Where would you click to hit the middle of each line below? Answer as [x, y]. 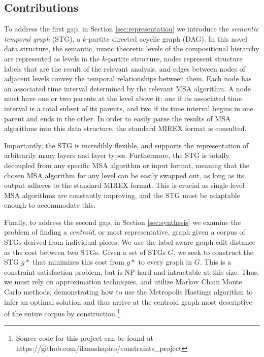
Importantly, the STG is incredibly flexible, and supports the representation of [126, 145]
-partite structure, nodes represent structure [174, 58]
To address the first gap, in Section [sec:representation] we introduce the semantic [131, 29]
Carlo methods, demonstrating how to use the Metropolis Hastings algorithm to [128, 292]
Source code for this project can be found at [85, 338]
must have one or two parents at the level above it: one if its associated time [123, 98]
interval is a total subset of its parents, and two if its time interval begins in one [129, 108]
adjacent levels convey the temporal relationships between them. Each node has [128, 78]
